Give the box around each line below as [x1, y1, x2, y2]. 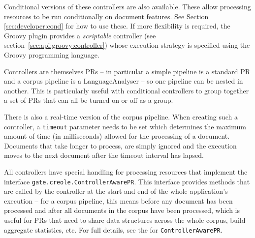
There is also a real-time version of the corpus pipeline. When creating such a [4, 111, 238, 121]
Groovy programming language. [4, 49, 99, 59]
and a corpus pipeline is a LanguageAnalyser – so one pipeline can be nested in [4, 76, 243, 86]
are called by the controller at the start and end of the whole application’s [4, 186, 228, 196]
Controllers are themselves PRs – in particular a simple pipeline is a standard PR [4, 66, 251, 76]
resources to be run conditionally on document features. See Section [4, 11, 209, 21]
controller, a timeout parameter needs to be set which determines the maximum [4, 121, 246, 131]
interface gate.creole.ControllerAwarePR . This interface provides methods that [4, 176, 250, 186]
